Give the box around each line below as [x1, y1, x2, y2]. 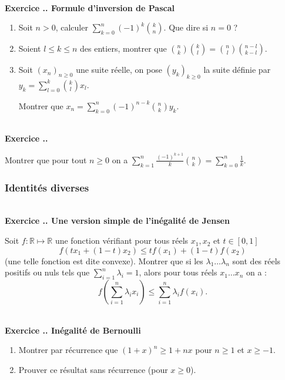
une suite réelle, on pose [76, 63, 162, 76]
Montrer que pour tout [5, 153, 87, 166]
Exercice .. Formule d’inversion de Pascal [5, 1, 175, 14]
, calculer [55, 21, 88, 33]
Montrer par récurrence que [18, 344, 118, 356]
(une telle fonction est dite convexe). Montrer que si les [5, 254, 203, 267]
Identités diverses [5, 180, 89, 194]
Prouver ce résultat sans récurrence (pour [18, 363, 168, 375]
